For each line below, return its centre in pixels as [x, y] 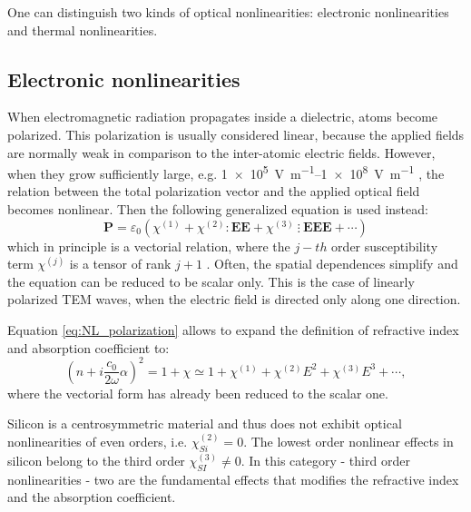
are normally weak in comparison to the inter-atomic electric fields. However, [221, 152]
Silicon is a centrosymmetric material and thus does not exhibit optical [205, 423]
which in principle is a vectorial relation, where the [149, 246]
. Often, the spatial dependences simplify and [332, 264]
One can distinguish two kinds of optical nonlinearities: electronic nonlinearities [228, 12]
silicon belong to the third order [96, 461]
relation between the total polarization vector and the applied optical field [214, 191]
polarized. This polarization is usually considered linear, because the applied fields [236, 134]
